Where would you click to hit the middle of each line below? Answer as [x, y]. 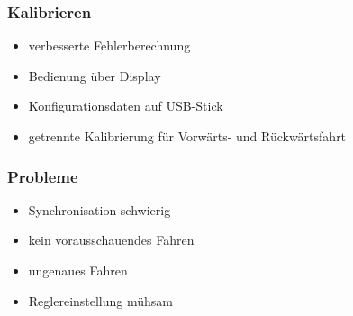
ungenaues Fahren [78, 270]
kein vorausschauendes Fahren [111, 240]
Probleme [43, 176]
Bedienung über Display [95, 75]
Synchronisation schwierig [100, 209]
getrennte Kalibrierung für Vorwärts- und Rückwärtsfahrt [187, 136]
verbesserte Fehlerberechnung [109, 45]
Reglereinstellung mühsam [101, 300]
